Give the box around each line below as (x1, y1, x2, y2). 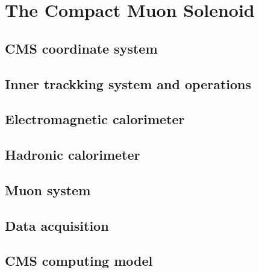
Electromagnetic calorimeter (5, 110, 185, 128)
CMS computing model (5, 251, 153, 270)
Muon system (5, 180, 91, 199)
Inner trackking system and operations (5, 74, 252, 93)
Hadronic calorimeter (5, 145, 140, 164)
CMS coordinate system (5, 39, 158, 57)
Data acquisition (5, 216, 109, 234)
